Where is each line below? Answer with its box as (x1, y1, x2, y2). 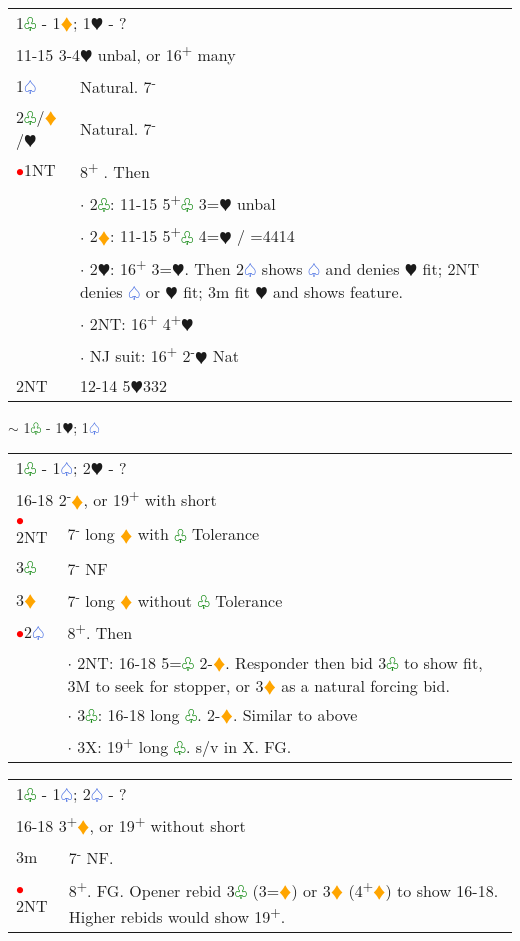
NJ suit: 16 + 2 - (89, 341, 196, 368)
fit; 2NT (422, 256, 479, 280)
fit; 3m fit (183, 279, 250, 303)
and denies (325, 256, 400, 280)
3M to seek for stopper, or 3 (67, 673, 264, 697)
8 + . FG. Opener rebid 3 (68, 875, 235, 902)
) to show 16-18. (385, 878, 499, 902)
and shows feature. (272, 279, 403, 303)
